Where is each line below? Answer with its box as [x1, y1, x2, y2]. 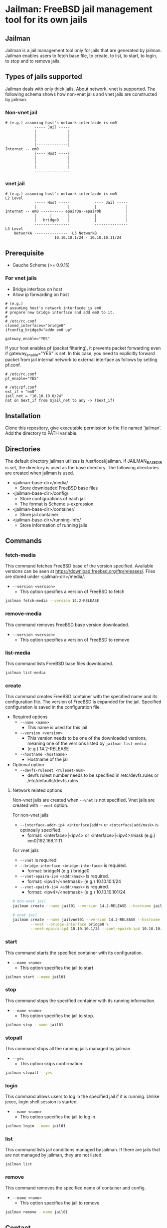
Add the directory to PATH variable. [5, 430, 78, 436]
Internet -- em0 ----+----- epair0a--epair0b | [5, 209, 128, 214]
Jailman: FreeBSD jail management [5, 4, 153, 15]
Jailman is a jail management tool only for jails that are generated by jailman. [5, 48, 162, 53]
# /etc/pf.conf [5, 385, 37, 390]
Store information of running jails [19, 522, 87, 528]
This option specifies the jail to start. [19, 965, 95, 971]
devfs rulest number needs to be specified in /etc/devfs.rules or [27, 772, 159, 778]
